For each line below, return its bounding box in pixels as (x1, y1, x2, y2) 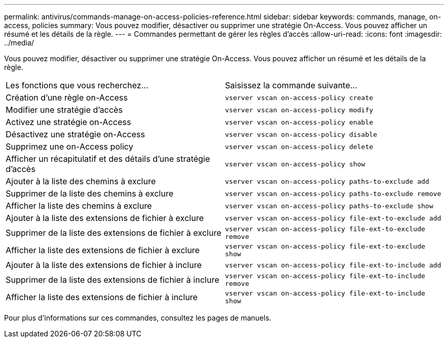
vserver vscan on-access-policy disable (225, 130, 377, 138)
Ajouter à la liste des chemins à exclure (6, 176, 156, 186)
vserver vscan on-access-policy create (225, 93, 373, 102)
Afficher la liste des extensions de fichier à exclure (6, 245, 200, 255)
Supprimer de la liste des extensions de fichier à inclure (6, 275, 219, 285)
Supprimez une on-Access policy (6, 141, 133, 152)
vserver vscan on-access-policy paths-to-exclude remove (225, 189, 441, 198)
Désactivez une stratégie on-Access (6, 129, 145, 139)
